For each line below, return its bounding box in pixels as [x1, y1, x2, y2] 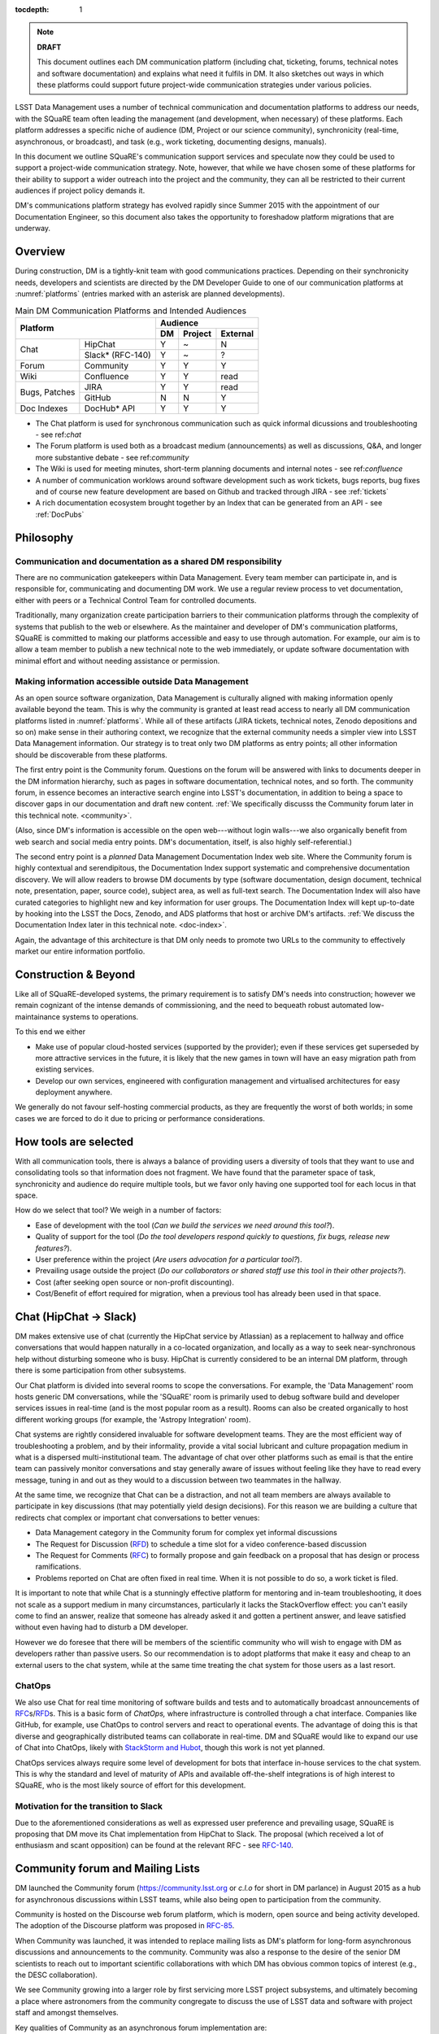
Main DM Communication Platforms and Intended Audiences [15, 305, 247, 316]
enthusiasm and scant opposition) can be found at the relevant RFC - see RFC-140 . [15, 1840, 294, 1850]
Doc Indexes [20, 403, 68, 414]
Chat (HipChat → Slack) [15, 1310, 137, 1324]
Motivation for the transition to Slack [15, 1800, 163, 1812]
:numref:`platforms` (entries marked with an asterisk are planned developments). [15, 289, 285, 299]
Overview [15, 245, 66, 259]
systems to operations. [62, 1011, 139, 1021]
